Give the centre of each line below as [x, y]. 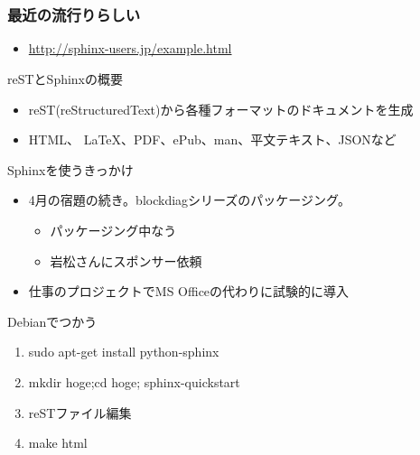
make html [58, 443]
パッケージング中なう [113, 231]
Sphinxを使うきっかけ [70, 169]
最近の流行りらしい [74, 15]
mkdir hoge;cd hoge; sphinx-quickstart [134, 382]
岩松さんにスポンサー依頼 [126, 260]
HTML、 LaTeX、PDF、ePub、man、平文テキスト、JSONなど [212, 139]
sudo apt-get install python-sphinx [124, 352]
